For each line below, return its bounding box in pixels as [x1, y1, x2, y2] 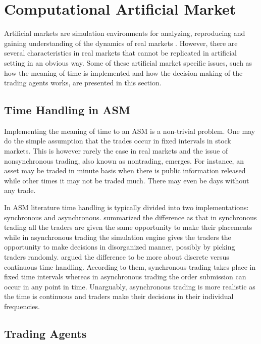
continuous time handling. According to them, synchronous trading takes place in [4, 261, 256, 272]
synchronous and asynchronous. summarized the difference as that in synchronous [4, 212, 257, 222]
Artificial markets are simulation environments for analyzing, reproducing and [4, 28, 245, 38]
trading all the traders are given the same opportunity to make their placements [4, 222, 252, 232]
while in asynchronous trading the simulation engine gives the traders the [4, 231, 231, 242]
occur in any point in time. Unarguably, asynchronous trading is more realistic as [4, 281, 255, 291]
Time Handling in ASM [4, 102, 130, 118]
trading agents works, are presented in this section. [4, 77, 162, 88]
